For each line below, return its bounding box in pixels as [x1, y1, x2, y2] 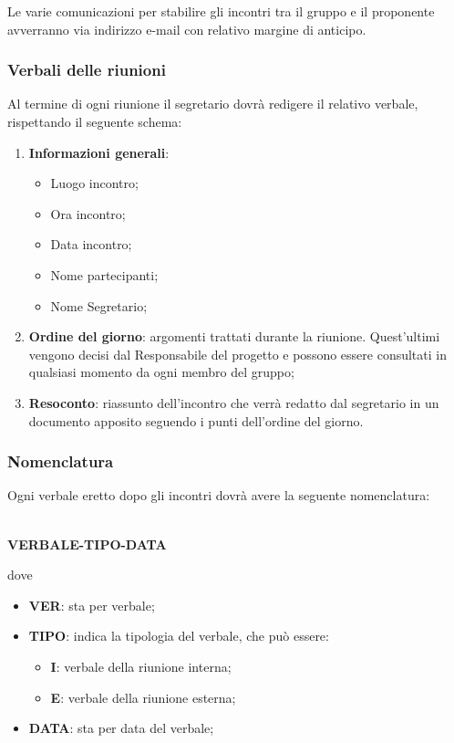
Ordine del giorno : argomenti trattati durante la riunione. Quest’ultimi [28, 327, 440, 346]
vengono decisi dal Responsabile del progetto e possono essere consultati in [28, 344, 447, 363]
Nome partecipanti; [50, 265, 159, 284]
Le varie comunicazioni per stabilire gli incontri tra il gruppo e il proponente [7, 2, 435, 20]
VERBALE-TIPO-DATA [7, 534, 167, 553]
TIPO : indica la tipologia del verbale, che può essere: [28, 626, 329, 645]
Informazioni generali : [28, 142, 170, 162]
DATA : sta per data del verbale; [28, 718, 214, 738]
